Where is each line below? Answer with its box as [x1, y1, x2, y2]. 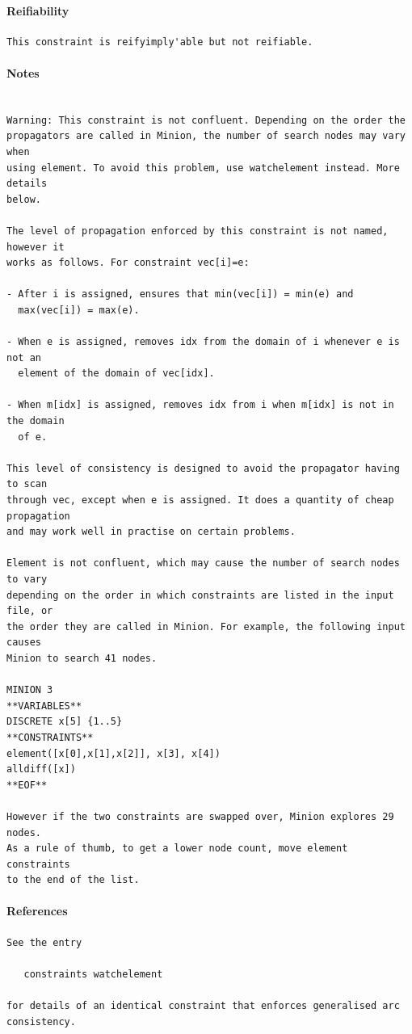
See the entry [6, 936, 82, 948]
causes [6, 637, 41, 649]
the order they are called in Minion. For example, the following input [6, 620, 406, 633]
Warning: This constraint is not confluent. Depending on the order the [6, 114, 406, 126]
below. [6, 193, 41, 205]
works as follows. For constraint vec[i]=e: [6, 257, 250, 269]
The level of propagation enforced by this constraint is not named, [6, 225, 389, 237]
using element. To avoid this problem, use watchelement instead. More [6, 162, 400, 174]
